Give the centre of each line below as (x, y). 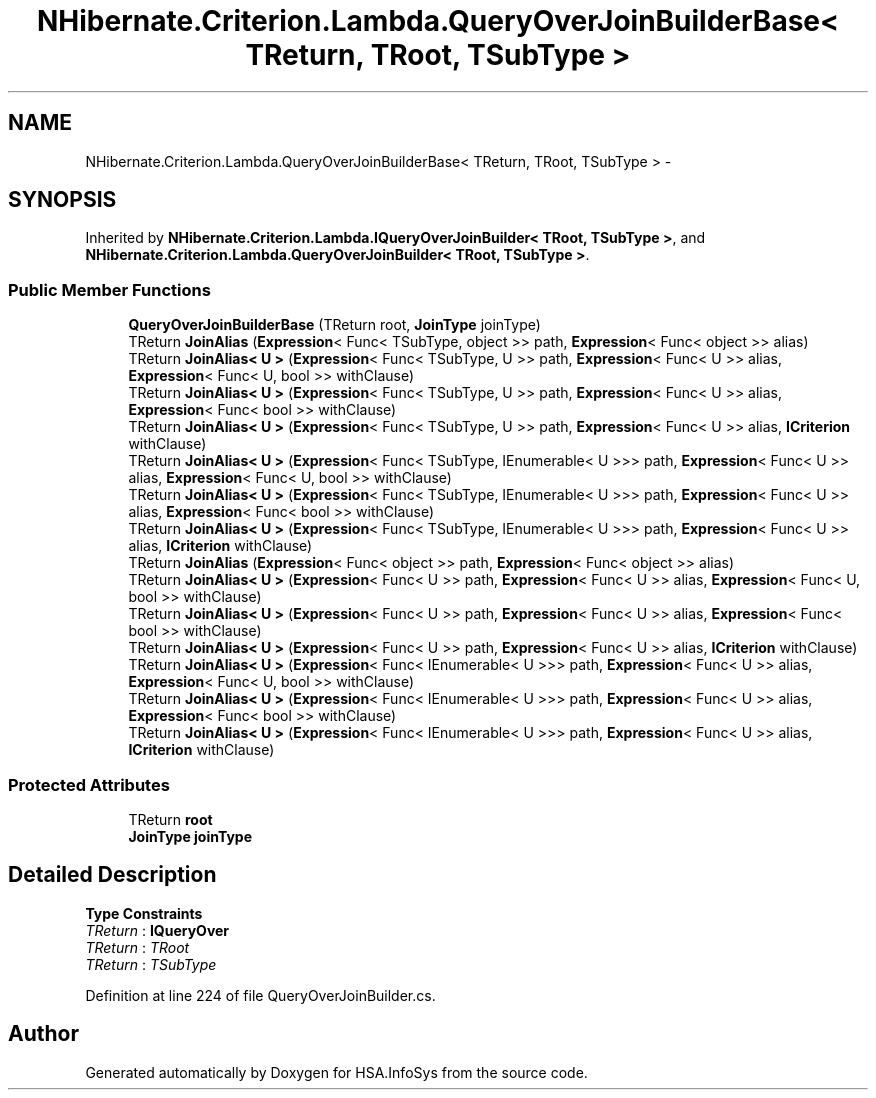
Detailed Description (112, 875)
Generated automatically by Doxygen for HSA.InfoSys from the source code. (336, 1072)
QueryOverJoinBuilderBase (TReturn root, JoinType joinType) (334, 325)
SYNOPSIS (62, 200)
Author (43, 1034)
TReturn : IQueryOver (157, 930)
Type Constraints (144, 913)
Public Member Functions (109, 289)
